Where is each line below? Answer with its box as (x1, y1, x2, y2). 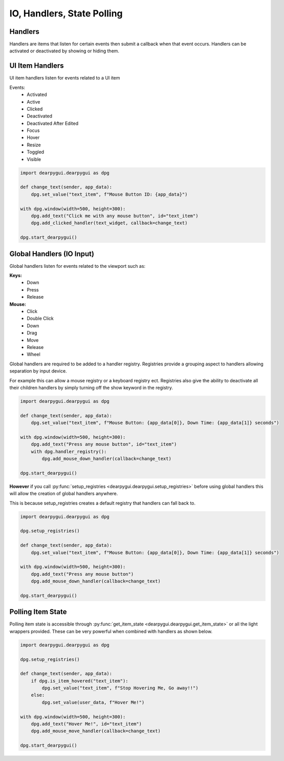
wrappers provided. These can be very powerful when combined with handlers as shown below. (9, 628, 212, 634)
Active (27, 99, 40, 105)
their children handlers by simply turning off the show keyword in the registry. (9, 384, 173, 391)
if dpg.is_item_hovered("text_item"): (31, 678, 128, 684)
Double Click (27, 316, 54, 322)
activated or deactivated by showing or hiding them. (9, 48, 120, 54)
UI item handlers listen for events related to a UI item (9, 75, 120, 81)
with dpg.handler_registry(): (31, 448, 107, 454)
